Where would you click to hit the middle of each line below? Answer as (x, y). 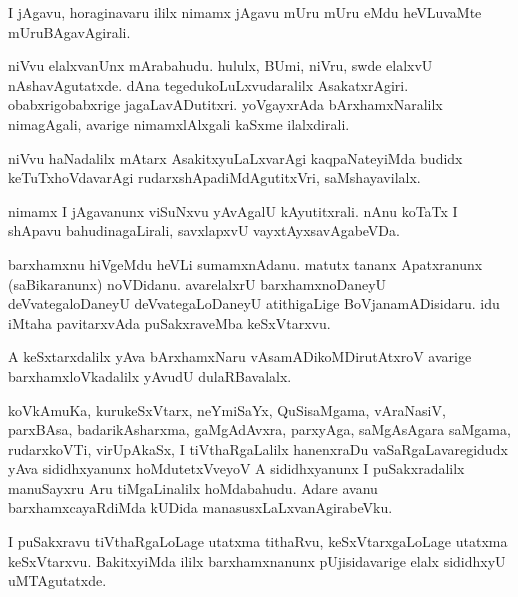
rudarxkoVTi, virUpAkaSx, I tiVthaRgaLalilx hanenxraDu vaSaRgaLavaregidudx (258, 448)
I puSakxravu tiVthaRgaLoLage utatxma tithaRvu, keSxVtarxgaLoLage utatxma (258, 541)
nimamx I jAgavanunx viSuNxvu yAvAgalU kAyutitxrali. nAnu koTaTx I (233, 210)
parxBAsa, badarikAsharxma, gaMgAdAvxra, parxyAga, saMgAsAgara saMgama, (259, 429)
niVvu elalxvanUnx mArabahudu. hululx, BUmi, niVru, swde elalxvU (220, 65)
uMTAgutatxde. (57, 580)
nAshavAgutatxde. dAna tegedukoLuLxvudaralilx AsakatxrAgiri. (208, 84)
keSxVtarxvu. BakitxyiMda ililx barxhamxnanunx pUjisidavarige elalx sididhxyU (257, 560)
